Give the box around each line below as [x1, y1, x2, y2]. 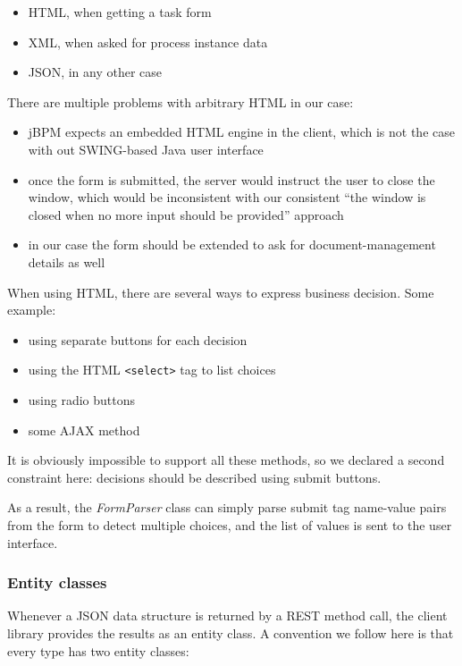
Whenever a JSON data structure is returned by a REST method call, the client [7, 606, 448, 625]
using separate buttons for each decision [28, 330, 248, 349]
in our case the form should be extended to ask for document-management [28, 235, 436, 254]
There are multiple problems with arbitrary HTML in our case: [7, 92, 354, 111]
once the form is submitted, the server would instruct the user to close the [28, 170, 435, 189]
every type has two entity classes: [7, 641, 189, 660]
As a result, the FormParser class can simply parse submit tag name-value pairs [7, 498, 447, 517]
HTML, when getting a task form [28, 3, 212, 21]
